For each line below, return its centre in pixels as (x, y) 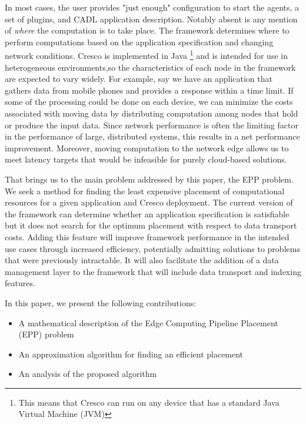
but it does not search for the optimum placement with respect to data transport (151, 225)
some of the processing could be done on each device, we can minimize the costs (149, 102)
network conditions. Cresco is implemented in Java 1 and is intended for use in (146, 55)
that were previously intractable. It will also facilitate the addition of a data (142, 260)
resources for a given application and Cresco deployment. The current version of (149, 202)
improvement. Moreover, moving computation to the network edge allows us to (147, 148)
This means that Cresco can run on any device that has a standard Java (149, 402)
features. (20, 283)
